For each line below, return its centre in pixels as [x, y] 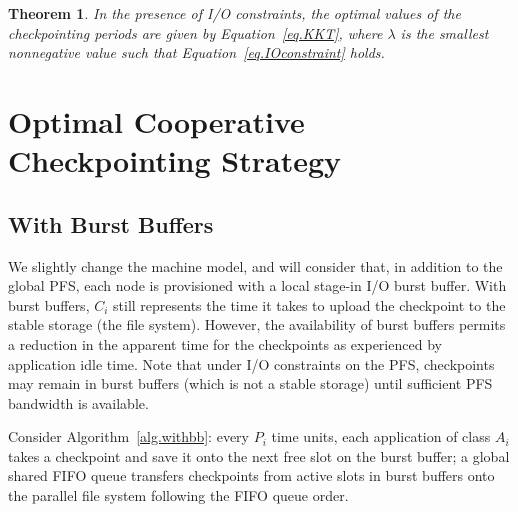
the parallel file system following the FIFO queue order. [178, 495]
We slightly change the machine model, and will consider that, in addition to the [255, 265]
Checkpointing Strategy [175, 160]
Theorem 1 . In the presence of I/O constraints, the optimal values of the [234, 13]
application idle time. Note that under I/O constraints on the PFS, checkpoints [251, 363]
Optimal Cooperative [156, 120]
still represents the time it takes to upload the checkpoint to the [309, 304]
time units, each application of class [381, 436]
